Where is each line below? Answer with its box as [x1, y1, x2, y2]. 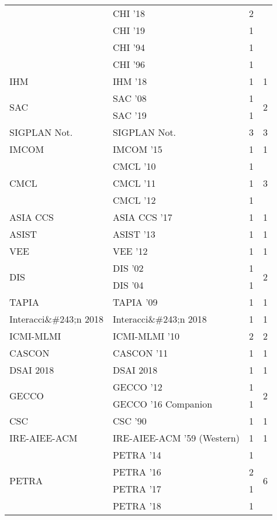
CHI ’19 [112, 23, 146, 37]
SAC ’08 [112, 91, 147, 105]
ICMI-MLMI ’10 [112, 329, 179, 343]
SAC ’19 [112, 108, 147, 122]
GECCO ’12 [112, 380, 162, 394]
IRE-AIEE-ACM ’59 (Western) [112, 431, 240, 444]
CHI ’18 [112, 6, 146, 20]
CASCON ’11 [112, 346, 168, 360]
